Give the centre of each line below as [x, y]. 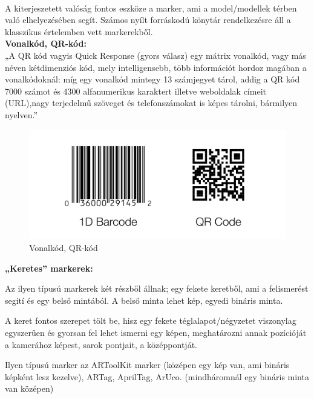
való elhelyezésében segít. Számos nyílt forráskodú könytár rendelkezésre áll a [148, 20]
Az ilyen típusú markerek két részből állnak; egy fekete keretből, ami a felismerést [157, 288]
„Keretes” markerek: [49, 268]
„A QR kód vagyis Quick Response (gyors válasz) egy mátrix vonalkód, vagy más [155, 55]
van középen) [29, 388]
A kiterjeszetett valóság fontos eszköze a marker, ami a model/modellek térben [151, 8]
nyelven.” [21, 114]
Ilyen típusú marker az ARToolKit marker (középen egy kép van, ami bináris [147, 365]
